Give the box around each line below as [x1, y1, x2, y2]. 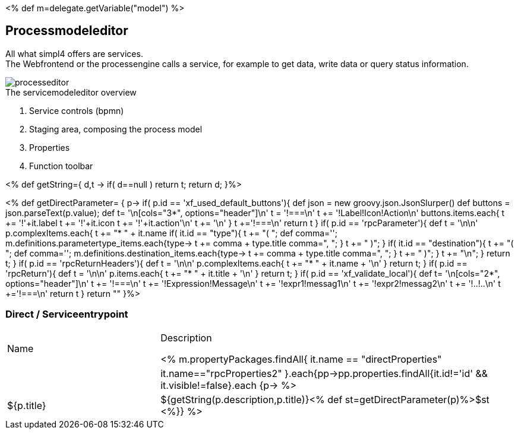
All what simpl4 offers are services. [5, 48, 143, 59]
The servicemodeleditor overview [5, 87, 137, 97]
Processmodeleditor [5, 23, 128, 39]
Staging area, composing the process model [29, 123, 203, 134]
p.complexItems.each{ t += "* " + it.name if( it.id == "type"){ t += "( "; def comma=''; [5, 227, 337, 238]
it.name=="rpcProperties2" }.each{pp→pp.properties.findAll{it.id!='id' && [160, 367, 488, 379]
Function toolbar [29, 160, 93, 171]
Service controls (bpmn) [29, 105, 124, 116]
